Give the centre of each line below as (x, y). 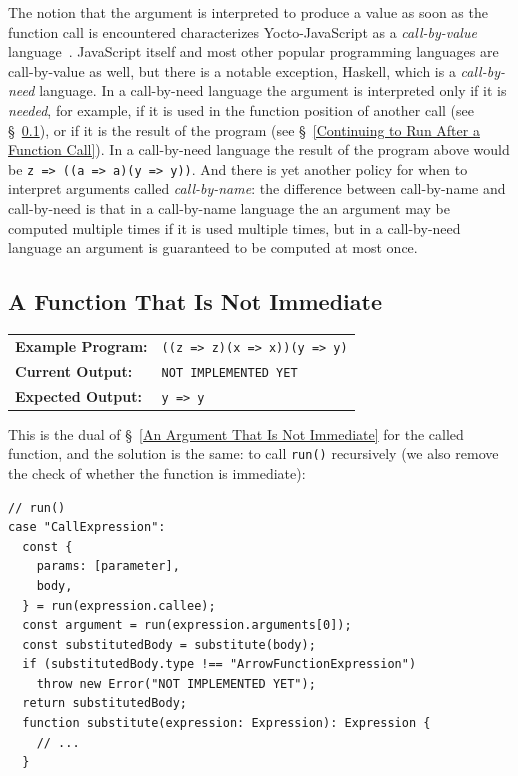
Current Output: (74, 370)
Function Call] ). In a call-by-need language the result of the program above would (259, 149)
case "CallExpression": (87, 527)
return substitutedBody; (104, 703)
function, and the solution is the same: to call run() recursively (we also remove (253, 453)
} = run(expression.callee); (119, 605)
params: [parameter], (108, 566)
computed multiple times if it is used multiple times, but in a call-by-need (234, 227)
